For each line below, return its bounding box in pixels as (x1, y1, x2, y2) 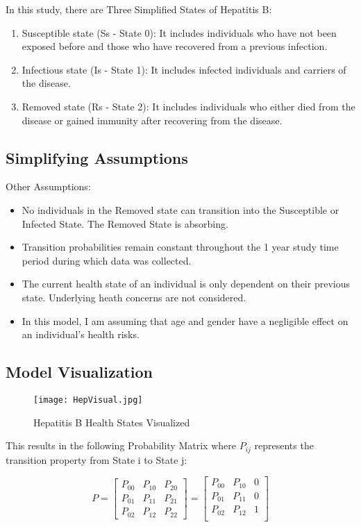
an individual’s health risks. (22, 327, 140, 342)
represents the (254, 438, 314, 453)
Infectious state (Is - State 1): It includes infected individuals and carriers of (22, 62, 346, 76)
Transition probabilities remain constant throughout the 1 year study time (22, 240, 339, 254)
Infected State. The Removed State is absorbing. (22, 216, 228, 231)
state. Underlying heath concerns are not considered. (22, 290, 246, 304)
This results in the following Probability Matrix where (6, 438, 236, 453)
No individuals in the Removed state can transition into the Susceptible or (22, 202, 339, 217)
